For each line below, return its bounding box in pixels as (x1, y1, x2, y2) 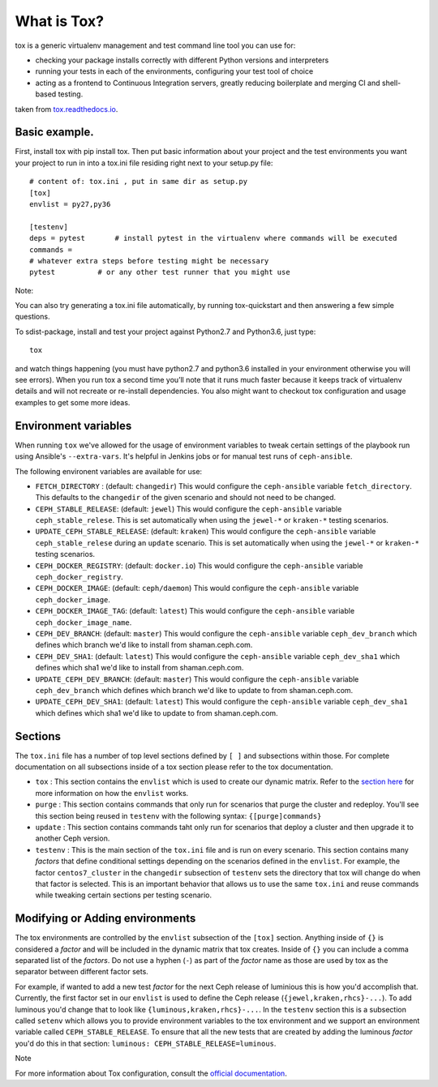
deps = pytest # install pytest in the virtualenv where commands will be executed (29, 233, 397, 243)
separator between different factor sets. (15, 967, 149, 977)
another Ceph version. (35, 833, 110, 843)
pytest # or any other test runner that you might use (29, 267, 291, 277)
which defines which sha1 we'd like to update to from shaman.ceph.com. (35, 708, 279, 717)
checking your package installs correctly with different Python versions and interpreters (35, 55, 329, 65)
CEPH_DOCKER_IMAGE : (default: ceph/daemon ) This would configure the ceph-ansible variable (35, 584, 359, 593)
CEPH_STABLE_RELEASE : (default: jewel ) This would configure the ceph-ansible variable (35, 503, 342, 514)
